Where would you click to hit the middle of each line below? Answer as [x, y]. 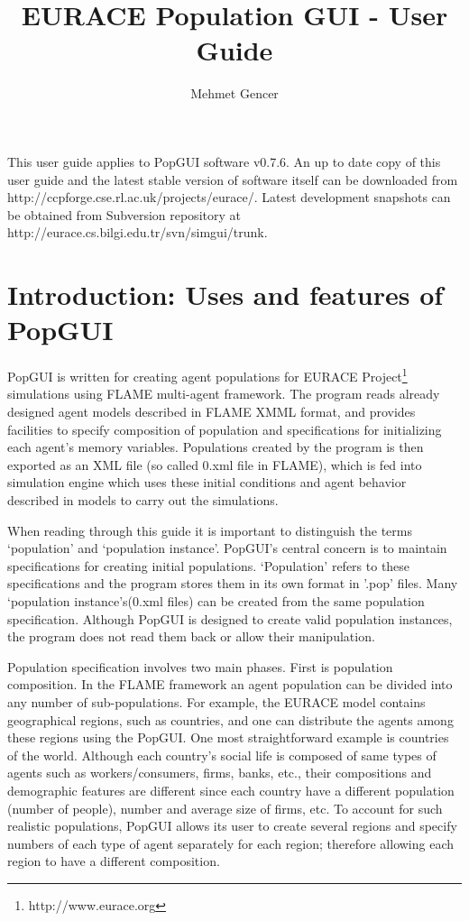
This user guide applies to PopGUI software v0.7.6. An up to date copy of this [224, 161]
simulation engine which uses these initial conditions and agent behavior [207, 482]
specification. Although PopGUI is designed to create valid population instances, [230, 618]
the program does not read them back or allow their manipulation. [191, 636]
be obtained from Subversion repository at [124, 214]
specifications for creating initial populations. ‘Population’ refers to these [209, 565]
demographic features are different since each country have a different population [231, 790]
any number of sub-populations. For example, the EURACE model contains [216, 701]
